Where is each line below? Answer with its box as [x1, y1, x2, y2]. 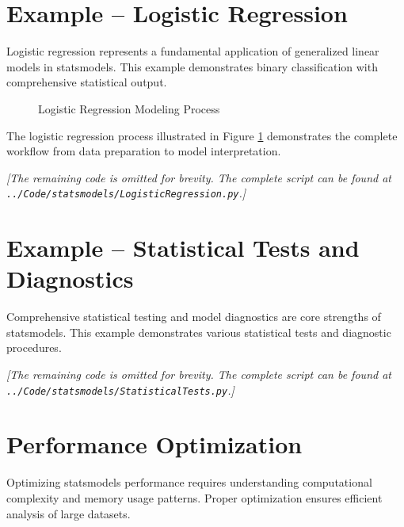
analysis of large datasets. [6, 505, 131, 521]
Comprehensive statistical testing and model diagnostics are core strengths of [6, 308, 381, 325]
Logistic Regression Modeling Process [38, 100, 220, 116]
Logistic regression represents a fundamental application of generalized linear [6, 43, 379, 59]
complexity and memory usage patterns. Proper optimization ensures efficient [6, 490, 383, 506]
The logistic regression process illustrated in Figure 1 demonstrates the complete [6, 127, 398, 143]
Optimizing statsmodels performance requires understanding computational [6, 474, 372, 491]
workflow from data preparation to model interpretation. [6, 143, 281, 159]
